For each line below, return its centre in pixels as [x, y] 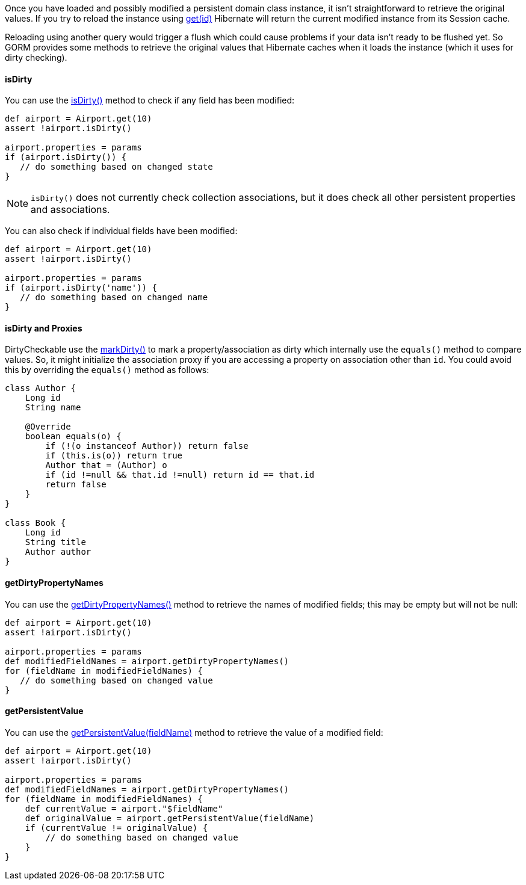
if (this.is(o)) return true [114, 456]
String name [53, 408]
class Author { [41, 388]
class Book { [36, 523]
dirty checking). [36, 57]
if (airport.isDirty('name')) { [81, 288]
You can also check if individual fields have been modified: [121, 231]
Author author [58, 552]
